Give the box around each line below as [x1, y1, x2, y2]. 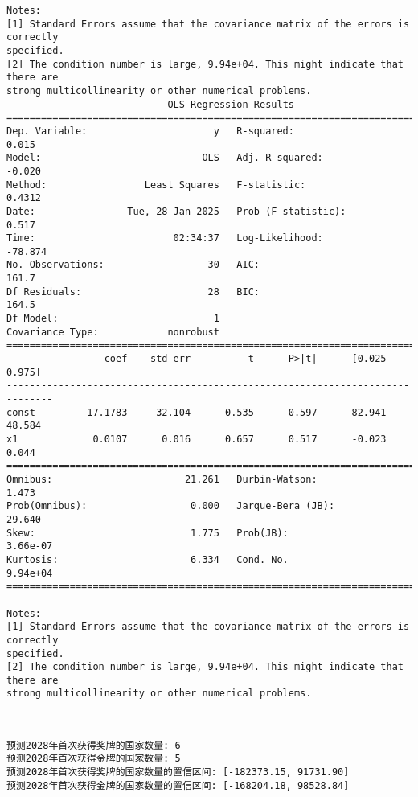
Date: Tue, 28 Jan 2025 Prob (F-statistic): [6, 205, 346, 217]
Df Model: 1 [6, 313, 219, 325]
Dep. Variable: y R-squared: [6, 125, 294, 137]
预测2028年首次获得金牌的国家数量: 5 [6, 753, 181, 765]
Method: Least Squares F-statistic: [6, 179, 306, 191]
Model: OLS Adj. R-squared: [6, 152, 323, 164]
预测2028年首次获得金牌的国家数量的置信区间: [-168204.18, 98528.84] [6, 779, 350, 791]
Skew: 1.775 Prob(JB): [6, 527, 289, 539]
